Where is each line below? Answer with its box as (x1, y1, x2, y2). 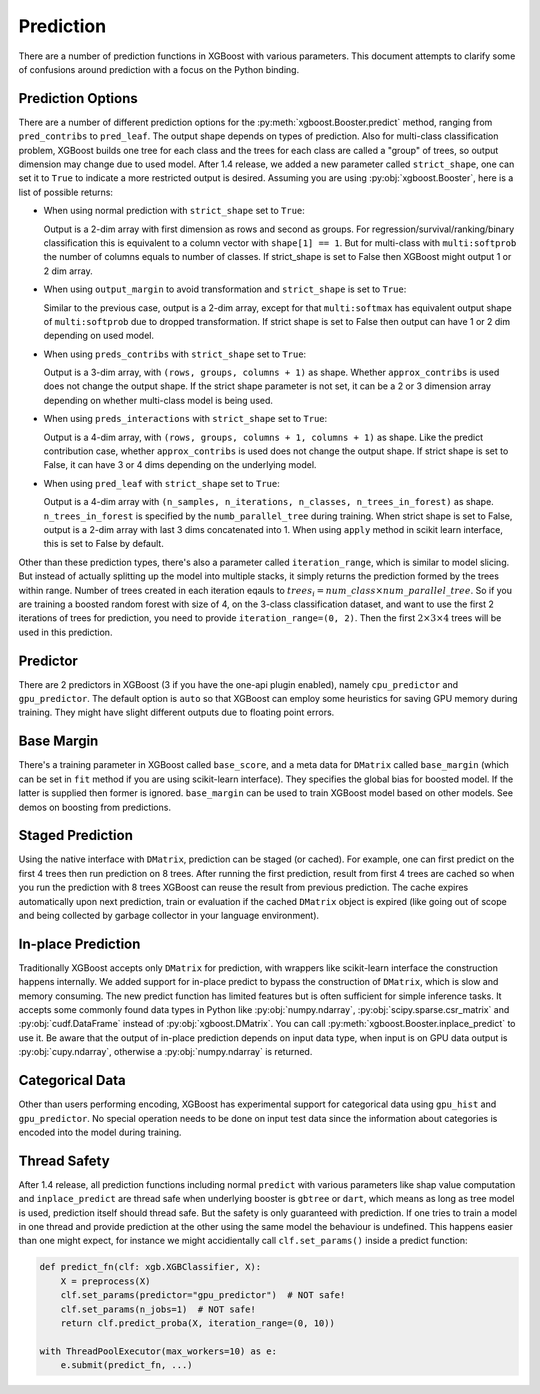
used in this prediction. (18, 626, 113, 638)
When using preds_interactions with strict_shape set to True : (43, 413, 328, 425)
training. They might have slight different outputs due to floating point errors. (18, 706, 335, 719)
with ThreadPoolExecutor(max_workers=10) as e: (39, 1345, 277, 1357)
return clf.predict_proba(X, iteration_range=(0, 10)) (60, 1317, 335, 1329)
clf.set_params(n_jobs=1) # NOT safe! (60, 1303, 257, 1315)
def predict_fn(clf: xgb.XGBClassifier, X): (39, 1261, 262, 1273)
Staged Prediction (18, 827, 134, 844)
